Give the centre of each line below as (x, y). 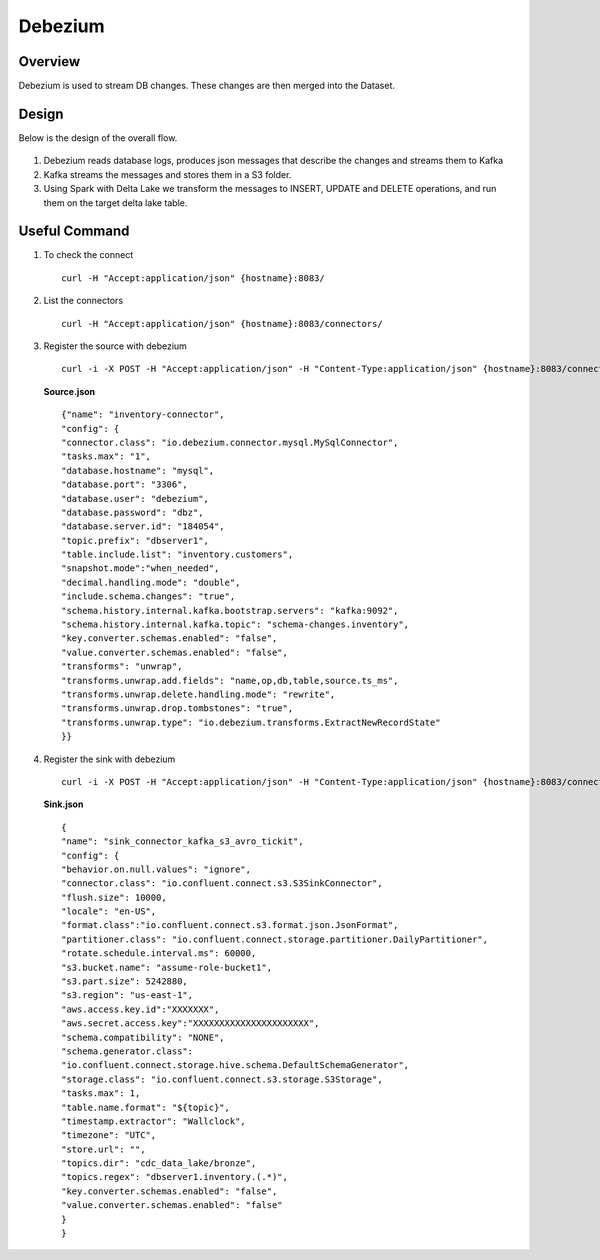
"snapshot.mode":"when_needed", (140, 568)
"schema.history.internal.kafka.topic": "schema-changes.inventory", (235, 624)
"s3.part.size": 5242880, (125, 981)
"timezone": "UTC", (109, 1135)
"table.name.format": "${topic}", (145, 1107)
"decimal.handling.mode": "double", (151, 582)
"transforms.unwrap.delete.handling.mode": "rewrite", (198, 694)
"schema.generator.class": (127, 1051)
